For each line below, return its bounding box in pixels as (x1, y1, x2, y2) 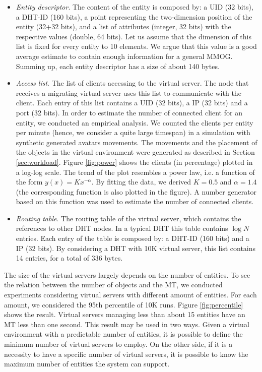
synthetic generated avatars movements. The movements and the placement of (16, 137, 257, 147)
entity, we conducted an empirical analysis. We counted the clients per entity (16, 117, 253, 128)
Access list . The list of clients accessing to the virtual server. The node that (16, 78, 249, 88)
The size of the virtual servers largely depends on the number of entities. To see (4, 269, 250, 280)
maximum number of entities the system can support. (4, 358, 170, 369)
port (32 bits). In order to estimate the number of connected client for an (16, 107, 242, 117)
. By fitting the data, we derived (91, 176, 191, 187)
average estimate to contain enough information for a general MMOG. (16, 50, 233, 61)
